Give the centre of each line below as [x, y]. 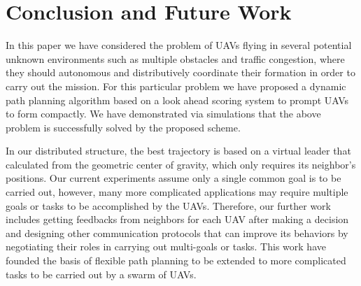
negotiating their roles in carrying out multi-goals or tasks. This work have [166, 246]
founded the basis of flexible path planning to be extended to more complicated [176, 260]
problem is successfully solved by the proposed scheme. [123, 127]
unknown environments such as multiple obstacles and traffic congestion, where [175, 58]
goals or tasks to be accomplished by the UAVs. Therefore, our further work [168, 205]
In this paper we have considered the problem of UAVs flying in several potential [179, 45]
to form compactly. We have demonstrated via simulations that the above [163, 114]
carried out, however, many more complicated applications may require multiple [177, 192]
